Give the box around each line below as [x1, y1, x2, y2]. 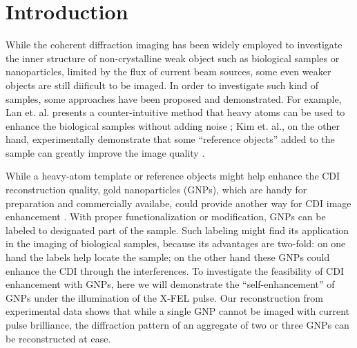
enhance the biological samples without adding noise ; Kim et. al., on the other [6, 118, 340, 133]
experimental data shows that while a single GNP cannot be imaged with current [6, 304, 350, 318]
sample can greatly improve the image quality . [6, 145, 205, 159]
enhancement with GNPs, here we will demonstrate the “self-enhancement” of [6, 277, 335, 291]
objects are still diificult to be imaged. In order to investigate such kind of [6, 77, 319, 92]
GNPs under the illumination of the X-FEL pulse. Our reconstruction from [6, 290, 323, 304]
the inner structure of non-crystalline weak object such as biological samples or [6, 50, 340, 65]
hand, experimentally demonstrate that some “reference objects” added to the [6, 132, 335, 146]
